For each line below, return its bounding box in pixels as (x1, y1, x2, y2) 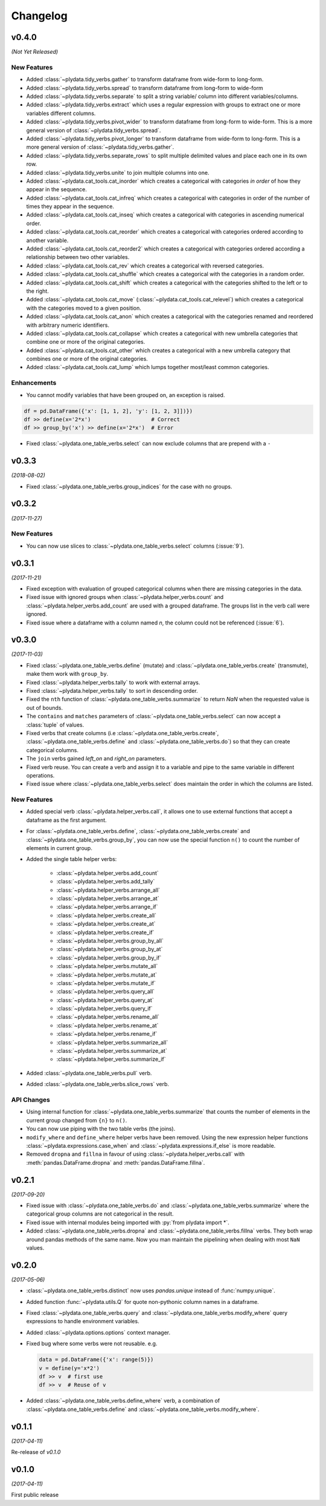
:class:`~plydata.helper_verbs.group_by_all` (56, 937, 164, 944)
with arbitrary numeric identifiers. (26, 321, 110, 329)
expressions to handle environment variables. (26, 1318, 139, 1325)
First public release (11, 1491, 59, 1499)
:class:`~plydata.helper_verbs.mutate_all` (56, 963, 158, 970)
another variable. (26, 237, 69, 244)
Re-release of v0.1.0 (11, 1449, 61, 1456)
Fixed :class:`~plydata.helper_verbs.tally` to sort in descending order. (26, 687, 199, 695)
